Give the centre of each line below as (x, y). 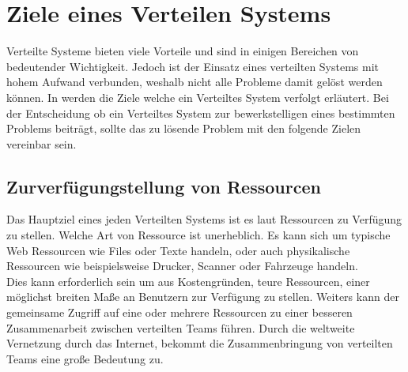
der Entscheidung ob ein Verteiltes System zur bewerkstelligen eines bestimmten (201, 113)
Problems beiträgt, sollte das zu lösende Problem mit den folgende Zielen (184, 128)
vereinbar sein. (42, 143)
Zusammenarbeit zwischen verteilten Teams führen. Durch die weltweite (181, 327)
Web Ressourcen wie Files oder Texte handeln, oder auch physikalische (178, 250)
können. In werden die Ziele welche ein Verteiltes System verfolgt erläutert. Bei (198, 97)
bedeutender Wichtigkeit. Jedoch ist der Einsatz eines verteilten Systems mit (193, 66)
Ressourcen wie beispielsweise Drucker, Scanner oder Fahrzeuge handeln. (182, 266)
